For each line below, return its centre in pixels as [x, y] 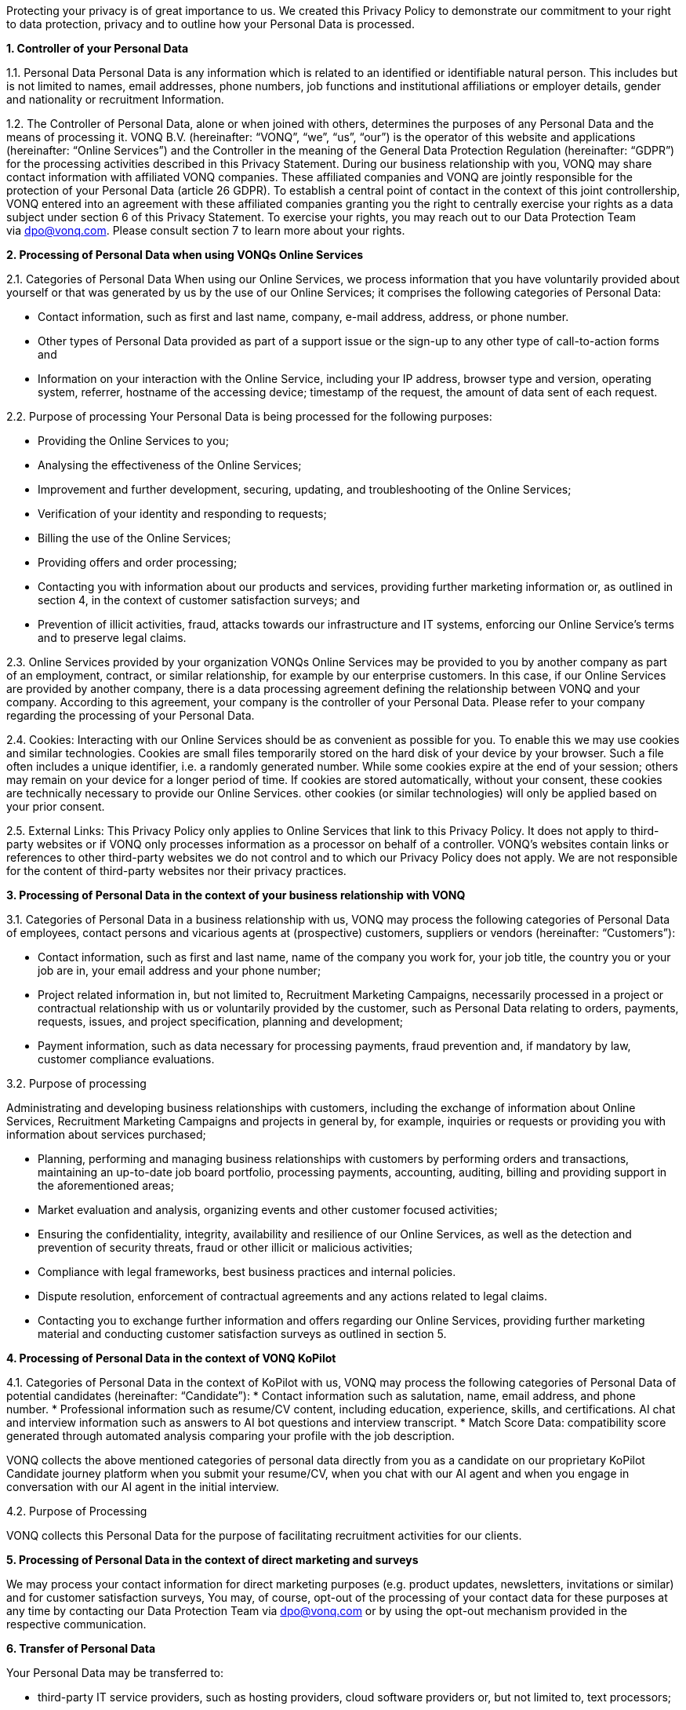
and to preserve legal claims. [112, 638]
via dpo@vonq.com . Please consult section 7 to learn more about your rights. [206, 230]
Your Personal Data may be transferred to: [115, 1673]
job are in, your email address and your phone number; [180, 970]
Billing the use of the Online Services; [134, 538]
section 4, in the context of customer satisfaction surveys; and [199, 600]
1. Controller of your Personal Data [98, 48]
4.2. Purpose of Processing [77, 1511]
